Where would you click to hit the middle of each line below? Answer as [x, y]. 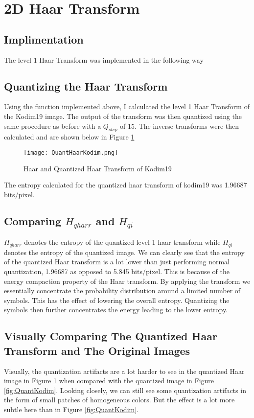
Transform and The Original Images [97, 350]
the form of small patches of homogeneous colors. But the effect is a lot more [119, 400]
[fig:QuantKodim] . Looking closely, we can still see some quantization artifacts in [125, 390]
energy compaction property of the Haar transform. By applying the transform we [127, 281]
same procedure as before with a [53, 126]
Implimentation [44, 39]
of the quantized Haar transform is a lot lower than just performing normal [117, 262]
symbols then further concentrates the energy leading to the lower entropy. [116, 310]
